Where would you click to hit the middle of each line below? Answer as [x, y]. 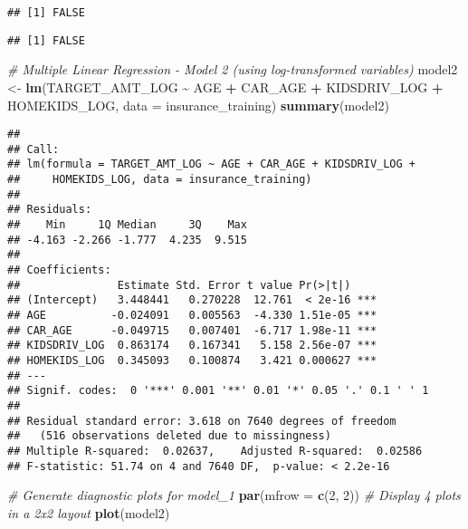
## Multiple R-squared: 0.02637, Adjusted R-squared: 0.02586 [215, 451]
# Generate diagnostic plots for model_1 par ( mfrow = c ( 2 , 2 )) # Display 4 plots [234, 495]
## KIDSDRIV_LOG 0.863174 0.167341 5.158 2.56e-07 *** [192, 346]
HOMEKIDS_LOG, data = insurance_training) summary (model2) [198, 105]
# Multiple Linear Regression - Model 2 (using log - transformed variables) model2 [233, 69]
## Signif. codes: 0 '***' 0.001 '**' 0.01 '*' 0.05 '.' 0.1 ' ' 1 [218, 391]
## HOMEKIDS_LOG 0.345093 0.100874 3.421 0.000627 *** [192, 360]
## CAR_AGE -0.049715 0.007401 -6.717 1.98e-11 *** [192, 330]
